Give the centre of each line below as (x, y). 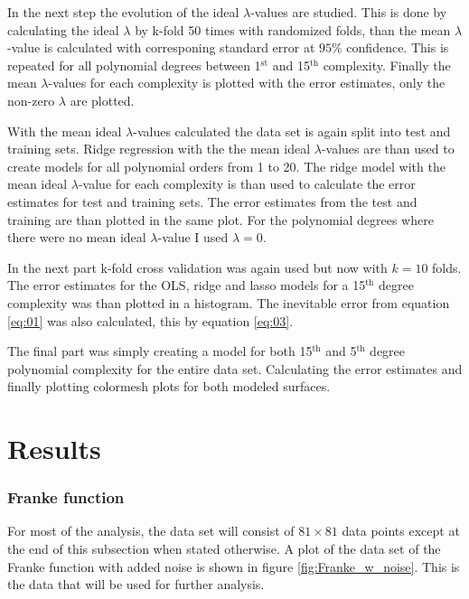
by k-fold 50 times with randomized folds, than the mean (293, 29)
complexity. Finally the (387, 65)
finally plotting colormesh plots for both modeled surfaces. (169, 386)
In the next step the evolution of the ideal (123, 12)
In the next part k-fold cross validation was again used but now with (197, 267)
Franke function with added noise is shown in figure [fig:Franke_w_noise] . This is (234, 566)
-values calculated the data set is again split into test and (292, 131)
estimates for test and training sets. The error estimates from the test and (212, 201)
